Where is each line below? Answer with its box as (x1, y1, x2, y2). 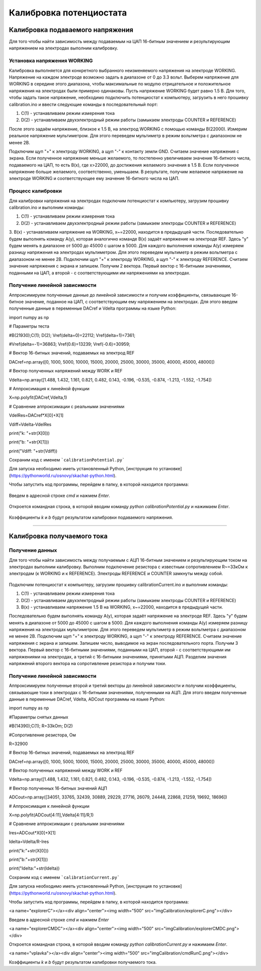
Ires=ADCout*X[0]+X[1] (9, 829, 56, 836)
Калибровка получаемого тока (9, 532, 108, 541)
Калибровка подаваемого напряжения (9, 26, 133, 34)
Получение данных (9, 547, 58, 554)
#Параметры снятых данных (9, 714, 69, 720)
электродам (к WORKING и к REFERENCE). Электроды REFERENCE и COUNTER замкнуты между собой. (9, 571, 223, 576)
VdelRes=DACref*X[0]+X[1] (9, 413, 64, 418)
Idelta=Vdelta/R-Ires (9, 839, 49, 844)
